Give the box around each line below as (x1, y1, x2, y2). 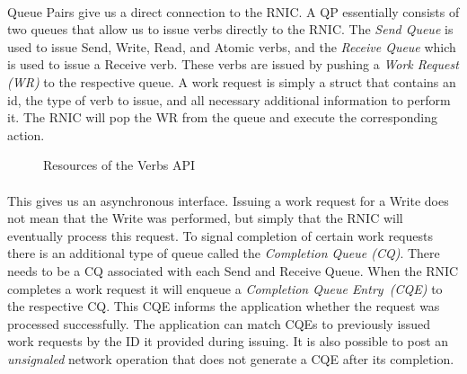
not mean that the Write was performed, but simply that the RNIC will (7, 209, 403, 227)
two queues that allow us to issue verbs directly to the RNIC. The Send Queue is (7, 20, 454, 39)
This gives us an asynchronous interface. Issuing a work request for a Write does (7, 191, 449, 209)
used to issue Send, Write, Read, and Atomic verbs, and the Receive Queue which (7, 37, 456, 56)
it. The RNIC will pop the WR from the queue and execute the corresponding (7, 108, 437, 127)
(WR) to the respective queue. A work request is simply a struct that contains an (7, 72, 456, 91)
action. (7, 125, 45, 144)
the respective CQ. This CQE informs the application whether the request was (7, 297, 440, 316)
